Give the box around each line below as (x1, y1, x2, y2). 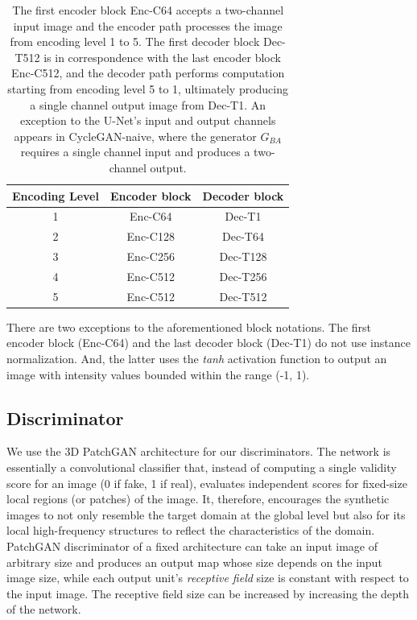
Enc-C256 (126, 248, 175, 265)
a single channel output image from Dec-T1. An (30, 96, 266, 113)
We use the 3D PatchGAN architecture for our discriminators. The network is (6, 443, 391, 460)
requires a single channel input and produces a (20, 143, 250, 160)
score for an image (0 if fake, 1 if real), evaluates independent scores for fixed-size (6, 474, 407, 491)
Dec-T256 (219, 267, 267, 284)
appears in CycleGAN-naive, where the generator (14, 127, 257, 144)
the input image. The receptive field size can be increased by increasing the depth (6, 585, 410, 601)
